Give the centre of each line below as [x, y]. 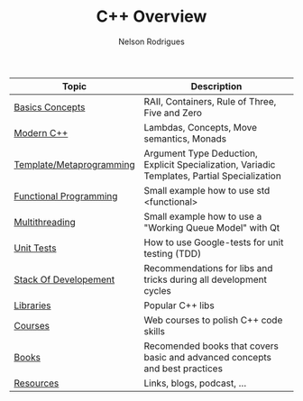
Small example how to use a [203, 216]
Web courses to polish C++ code [213, 320]
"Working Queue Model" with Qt [212, 227]
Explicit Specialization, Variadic [210, 164]
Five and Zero [173, 113]
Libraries [32, 305]
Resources [37, 383]
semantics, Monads [185, 139]
